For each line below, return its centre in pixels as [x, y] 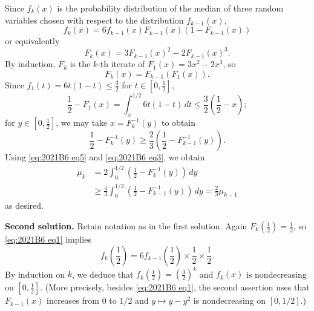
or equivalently [32, 41]
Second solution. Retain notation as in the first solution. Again [126, 226]
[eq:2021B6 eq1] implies [48, 239]
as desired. [24, 205]
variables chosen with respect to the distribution [94, 20]
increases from [73, 300]
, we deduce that [103, 274]
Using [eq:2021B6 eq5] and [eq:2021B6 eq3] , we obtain [105, 157]
